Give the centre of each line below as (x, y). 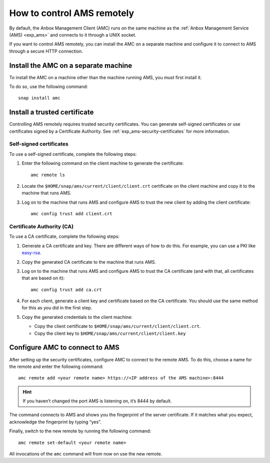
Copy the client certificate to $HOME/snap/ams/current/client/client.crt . (117, 326)
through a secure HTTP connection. (46, 51)
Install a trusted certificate (51, 112)
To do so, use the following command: (49, 87)
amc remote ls (48, 175)
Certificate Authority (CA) (41, 226)
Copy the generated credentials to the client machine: (77, 317)
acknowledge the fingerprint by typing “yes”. (55, 422)
